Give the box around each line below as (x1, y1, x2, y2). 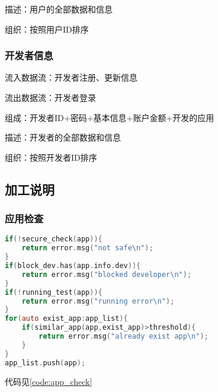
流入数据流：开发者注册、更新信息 (5, 71, 137, 84)
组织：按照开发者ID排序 (5, 151, 97, 163)
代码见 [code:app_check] (5, 375, 92, 387)
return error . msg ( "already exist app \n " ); (39, 332, 209, 340)
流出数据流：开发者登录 (5, 91, 96, 103)
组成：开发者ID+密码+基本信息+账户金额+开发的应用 (5, 111, 214, 123)
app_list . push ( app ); (5, 358, 86, 367)
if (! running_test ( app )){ (5, 288, 102, 297)
